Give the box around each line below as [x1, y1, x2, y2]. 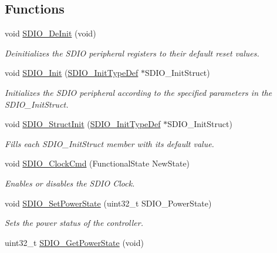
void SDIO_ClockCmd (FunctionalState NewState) [5, 157, 190, 169]
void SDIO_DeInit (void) [5, 27, 96, 39]
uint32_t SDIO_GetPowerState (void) [5, 236, 144, 248]
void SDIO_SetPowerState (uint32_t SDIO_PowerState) [5, 197, 212, 209]
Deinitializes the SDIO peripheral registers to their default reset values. [5, 46, 259, 59]
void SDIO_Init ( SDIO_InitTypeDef [5, 66, 138, 79]
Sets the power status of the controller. [5, 217, 143, 229]
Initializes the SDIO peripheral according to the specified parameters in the [5, 86, 272, 98]
